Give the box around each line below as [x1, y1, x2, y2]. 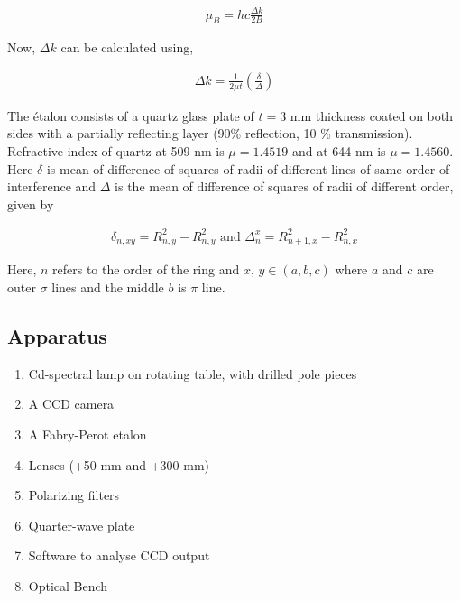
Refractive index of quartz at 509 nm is [7, 141, 225, 160]
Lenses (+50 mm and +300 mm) [28, 455, 209, 474]
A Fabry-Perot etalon [28, 424, 147, 443]
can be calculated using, [60, 38, 194, 57]
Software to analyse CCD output [28, 546, 210, 565]
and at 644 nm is [292, 141, 386, 160]
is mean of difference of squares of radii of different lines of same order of [46, 159, 450, 178]
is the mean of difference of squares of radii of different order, [115, 177, 454, 196]
